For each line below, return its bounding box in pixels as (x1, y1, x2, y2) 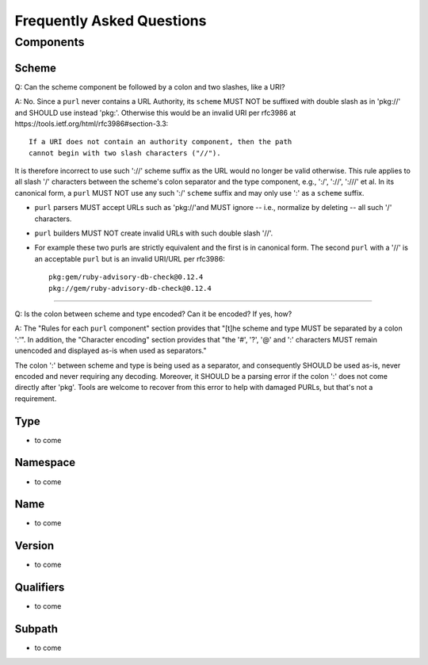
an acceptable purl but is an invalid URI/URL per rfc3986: (34, 254, 225, 263)
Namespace (14, 456, 76, 469)
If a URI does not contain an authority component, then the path (29, 137, 292, 147)
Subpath (14, 622, 59, 636)
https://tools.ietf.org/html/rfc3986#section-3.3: (14, 119, 169, 128)
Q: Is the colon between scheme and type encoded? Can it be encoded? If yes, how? (14, 309, 292, 319)
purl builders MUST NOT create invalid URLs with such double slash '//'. (34, 228, 273, 238)
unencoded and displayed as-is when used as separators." (14, 346, 207, 356)
